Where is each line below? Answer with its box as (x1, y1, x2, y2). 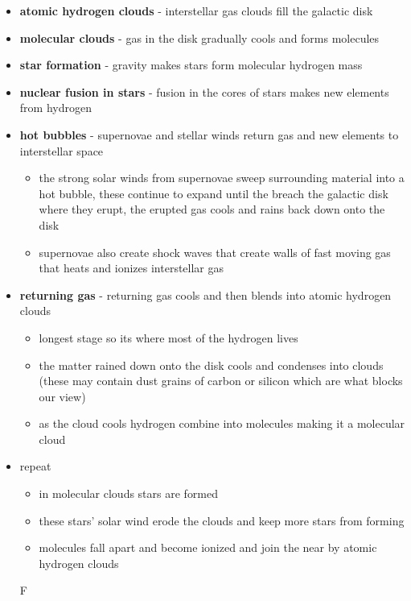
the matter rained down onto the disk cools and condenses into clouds (39, 356, 384, 373)
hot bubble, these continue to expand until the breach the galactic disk (39, 184, 388, 201)
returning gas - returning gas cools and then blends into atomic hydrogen (19, 286, 392, 303)
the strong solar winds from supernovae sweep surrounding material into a (39, 169, 405, 186)
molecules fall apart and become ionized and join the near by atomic (39, 539, 377, 556)
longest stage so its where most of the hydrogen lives (39, 329, 298, 346)
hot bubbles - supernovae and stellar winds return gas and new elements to (19, 126, 399, 143)
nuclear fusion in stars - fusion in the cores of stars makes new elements (19, 83, 389, 100)
